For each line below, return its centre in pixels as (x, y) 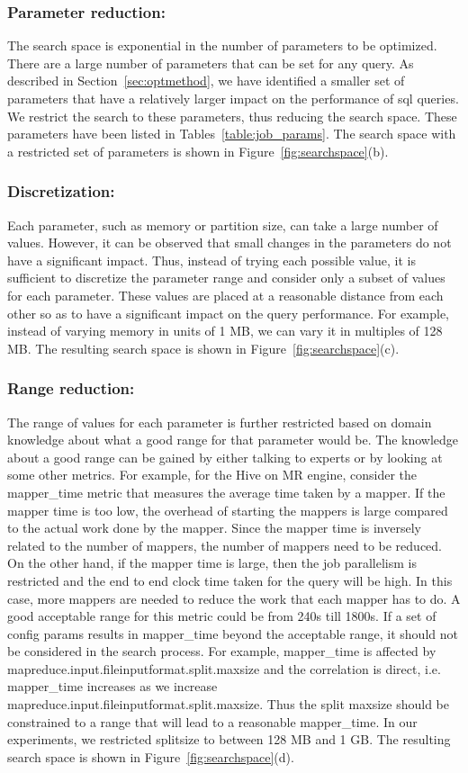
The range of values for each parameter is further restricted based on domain (220, 422)
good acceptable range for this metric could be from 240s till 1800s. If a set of (222, 616)
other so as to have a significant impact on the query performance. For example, (228, 313)
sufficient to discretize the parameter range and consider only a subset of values (226, 278)
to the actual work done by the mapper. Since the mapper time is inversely (214, 528)
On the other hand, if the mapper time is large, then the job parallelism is (212, 563)
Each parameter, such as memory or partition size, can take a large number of (223, 225)
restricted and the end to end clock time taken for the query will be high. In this (230, 580)
